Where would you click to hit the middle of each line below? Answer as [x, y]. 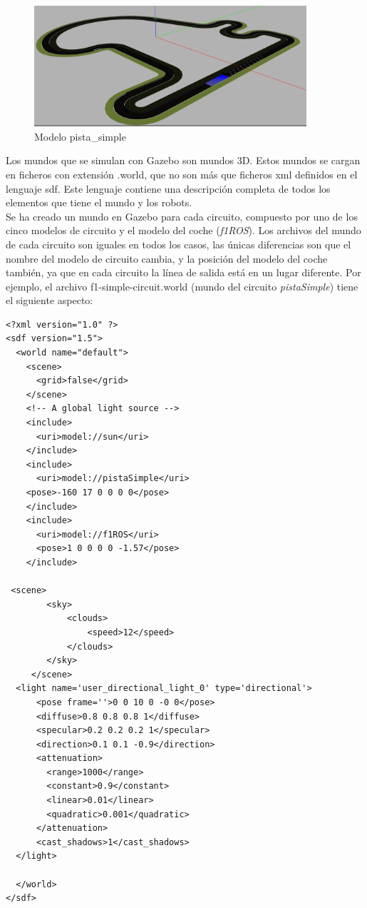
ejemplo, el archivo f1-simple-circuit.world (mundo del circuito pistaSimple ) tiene [182, 286]
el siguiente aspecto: [50, 300]
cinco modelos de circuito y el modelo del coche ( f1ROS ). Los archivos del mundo [183, 230]
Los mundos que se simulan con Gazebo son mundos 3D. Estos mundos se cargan [183, 160]
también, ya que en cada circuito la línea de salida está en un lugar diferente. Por [183, 272]
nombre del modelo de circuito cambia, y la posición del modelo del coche [167, 258]
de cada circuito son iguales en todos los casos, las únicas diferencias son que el [179, 244]
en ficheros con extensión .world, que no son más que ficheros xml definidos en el [182, 174]
